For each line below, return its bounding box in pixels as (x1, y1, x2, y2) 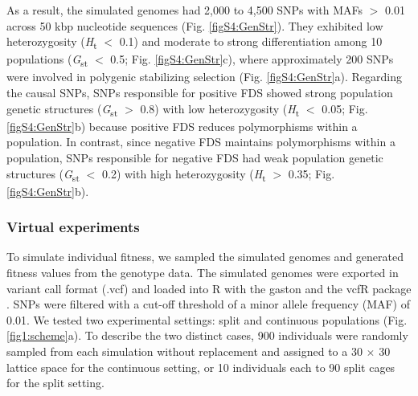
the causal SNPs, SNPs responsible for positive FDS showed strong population (6, 84, 393, 101)
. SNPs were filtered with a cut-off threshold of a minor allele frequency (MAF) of (6, 296, 411, 312)
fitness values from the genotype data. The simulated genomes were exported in (6, 264, 399, 281)
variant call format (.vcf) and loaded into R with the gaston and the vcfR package (6, 280, 412, 296)
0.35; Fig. (288, 165, 335, 182)
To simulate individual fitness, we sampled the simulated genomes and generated (6, 248, 404, 265)
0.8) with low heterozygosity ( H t (140, 100, 300, 119)
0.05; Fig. (322, 100, 368, 116)
